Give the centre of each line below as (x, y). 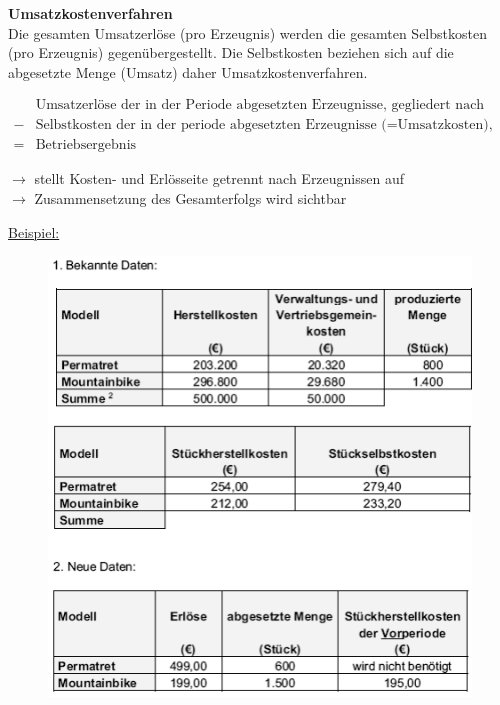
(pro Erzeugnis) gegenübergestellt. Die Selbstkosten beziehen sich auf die (231, 52)
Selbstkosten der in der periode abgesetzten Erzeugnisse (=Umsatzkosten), (264, 125)
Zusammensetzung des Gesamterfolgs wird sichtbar (190, 198)
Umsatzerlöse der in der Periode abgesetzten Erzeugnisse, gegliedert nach (260, 105)
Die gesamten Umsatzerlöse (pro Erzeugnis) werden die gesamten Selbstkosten (247, 32)
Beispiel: (34, 231)
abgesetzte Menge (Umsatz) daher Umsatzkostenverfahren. (188, 71)
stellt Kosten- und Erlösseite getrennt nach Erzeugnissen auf (219, 178)
